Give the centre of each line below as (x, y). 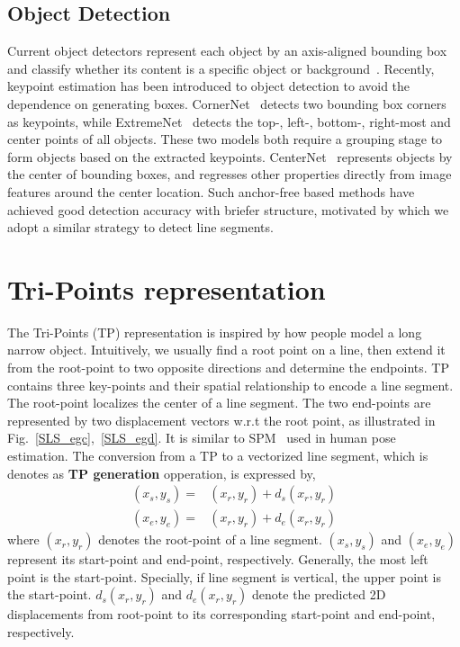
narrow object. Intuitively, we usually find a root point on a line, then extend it (226, 350)
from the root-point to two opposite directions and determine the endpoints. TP (228, 368)
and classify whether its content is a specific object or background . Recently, (221, 68)
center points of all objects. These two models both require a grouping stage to (225, 139)
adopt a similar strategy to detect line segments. (140, 227)
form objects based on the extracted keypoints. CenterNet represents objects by (230, 156)
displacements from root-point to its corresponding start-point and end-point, (221, 614)
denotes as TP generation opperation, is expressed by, (162, 473)
